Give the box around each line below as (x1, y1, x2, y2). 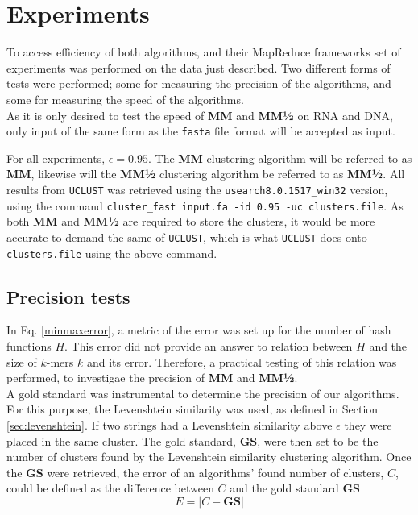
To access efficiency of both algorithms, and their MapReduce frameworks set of (6, 44, 401, 60)
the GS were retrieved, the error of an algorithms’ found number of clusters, (6, 463, 384, 480)
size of (6, 353, 37, 370)
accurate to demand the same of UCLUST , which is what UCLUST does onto (6, 228, 367, 245)
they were (344, 416, 392, 433)
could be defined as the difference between (6, 480, 214, 496)
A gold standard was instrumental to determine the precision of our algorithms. (6, 384, 399, 401)
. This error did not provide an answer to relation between (64, 337, 353, 354)
